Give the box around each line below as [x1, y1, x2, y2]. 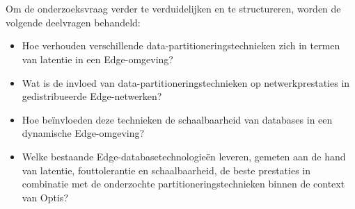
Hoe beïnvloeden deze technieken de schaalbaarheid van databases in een [22, 112, 333, 126]
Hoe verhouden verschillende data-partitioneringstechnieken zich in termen [22, 38, 340, 53]
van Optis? [22, 190, 68, 204]
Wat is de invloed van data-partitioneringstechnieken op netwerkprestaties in [22, 75, 350, 90]
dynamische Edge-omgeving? [22, 126, 145, 140]
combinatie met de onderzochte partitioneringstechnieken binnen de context [22, 176, 345, 191]
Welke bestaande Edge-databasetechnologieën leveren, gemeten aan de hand [22, 149, 346, 163]
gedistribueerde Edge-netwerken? [22, 89, 162, 103]
